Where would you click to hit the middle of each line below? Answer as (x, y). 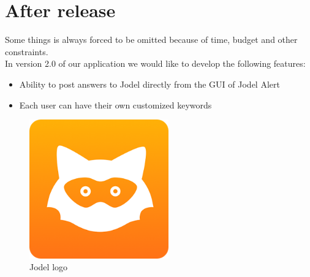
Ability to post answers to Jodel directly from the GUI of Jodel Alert (149, 84)
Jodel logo (49, 267)
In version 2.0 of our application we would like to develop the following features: (155, 63)
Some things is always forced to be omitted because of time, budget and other (151, 40)
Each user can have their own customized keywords (115, 104)
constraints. (27, 51)
